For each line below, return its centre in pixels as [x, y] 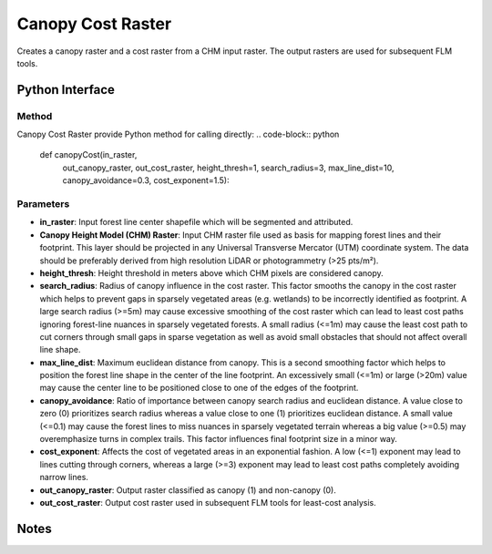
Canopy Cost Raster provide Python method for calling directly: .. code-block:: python [178, 134]
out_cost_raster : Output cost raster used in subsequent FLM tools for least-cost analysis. [208, 503]
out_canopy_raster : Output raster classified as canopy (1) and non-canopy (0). [188, 490]
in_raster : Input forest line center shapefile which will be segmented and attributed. [196, 222]
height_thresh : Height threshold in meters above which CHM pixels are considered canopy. [212, 272]
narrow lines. [64, 477]
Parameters [43, 204]
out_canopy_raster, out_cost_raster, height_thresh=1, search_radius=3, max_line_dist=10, [229, 168]
